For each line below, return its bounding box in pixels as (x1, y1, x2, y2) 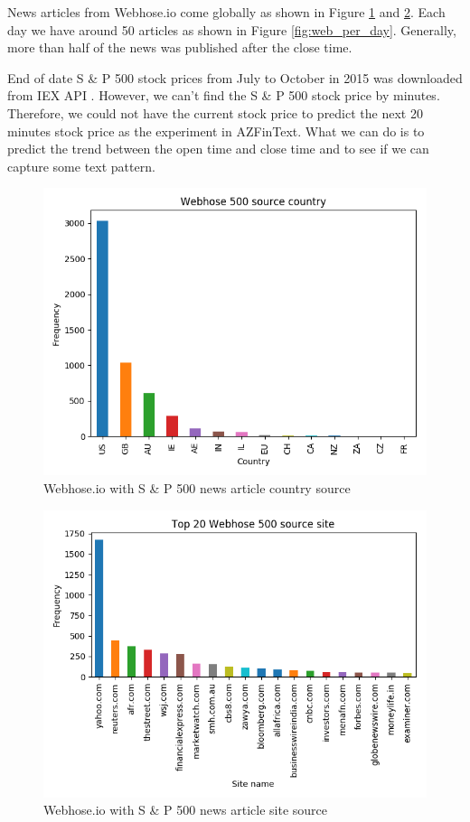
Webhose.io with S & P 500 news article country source (43, 478, 351, 497)
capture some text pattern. (7, 156, 155, 175)
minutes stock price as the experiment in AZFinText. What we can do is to (7, 121, 425, 140)
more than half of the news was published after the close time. (7, 38, 352, 57)
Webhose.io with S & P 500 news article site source (43, 800, 327, 819)
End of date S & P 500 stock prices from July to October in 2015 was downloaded (7, 68, 463, 87)
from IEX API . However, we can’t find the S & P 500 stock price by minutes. (7, 86, 440, 105)
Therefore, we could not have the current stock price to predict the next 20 (7, 103, 423, 122)
